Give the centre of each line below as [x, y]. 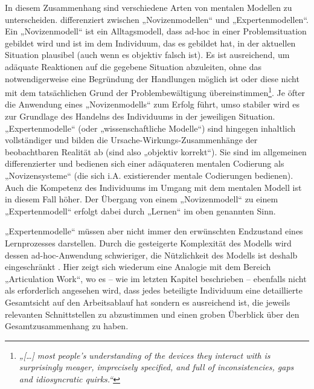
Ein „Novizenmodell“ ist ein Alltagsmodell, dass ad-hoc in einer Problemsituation [156, 31]
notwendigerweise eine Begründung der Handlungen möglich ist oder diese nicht [152, 78]
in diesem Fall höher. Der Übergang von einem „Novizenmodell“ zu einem [142, 199]
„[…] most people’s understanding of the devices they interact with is [145, 355]
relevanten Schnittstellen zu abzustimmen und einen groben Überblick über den [152, 314]
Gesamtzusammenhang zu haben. [67, 326]
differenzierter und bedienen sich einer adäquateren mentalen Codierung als [145, 163]
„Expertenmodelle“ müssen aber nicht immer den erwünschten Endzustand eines [154, 231]
